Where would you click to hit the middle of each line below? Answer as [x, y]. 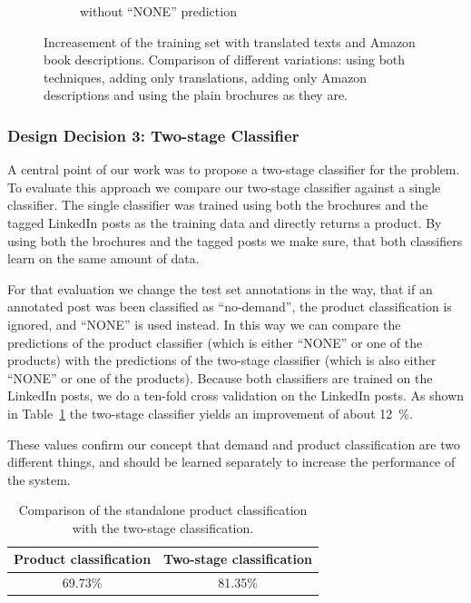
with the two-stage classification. [163, 527]
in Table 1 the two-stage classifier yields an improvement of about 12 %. [210, 413]
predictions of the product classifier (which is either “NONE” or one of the [215, 342]
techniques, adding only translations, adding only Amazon [206, 77]
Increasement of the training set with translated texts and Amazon [230, 41]
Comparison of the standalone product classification [163, 510]
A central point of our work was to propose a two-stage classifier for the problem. [234, 169]
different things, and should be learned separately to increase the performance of [231, 462]
